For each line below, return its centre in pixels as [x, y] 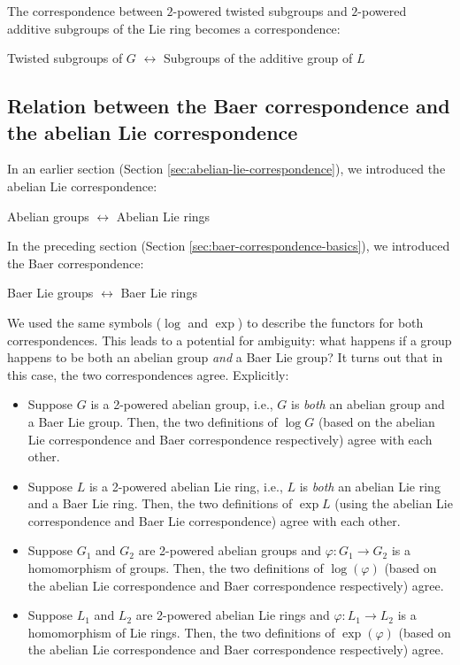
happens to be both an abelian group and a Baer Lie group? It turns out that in [225, 357]
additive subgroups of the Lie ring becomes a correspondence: [174, 28]
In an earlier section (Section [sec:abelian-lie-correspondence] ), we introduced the [226, 169]
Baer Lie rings [159, 293]
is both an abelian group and [368, 404]
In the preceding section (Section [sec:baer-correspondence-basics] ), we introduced [229, 246]
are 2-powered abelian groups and [230, 550]
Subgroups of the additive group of [258, 58]
